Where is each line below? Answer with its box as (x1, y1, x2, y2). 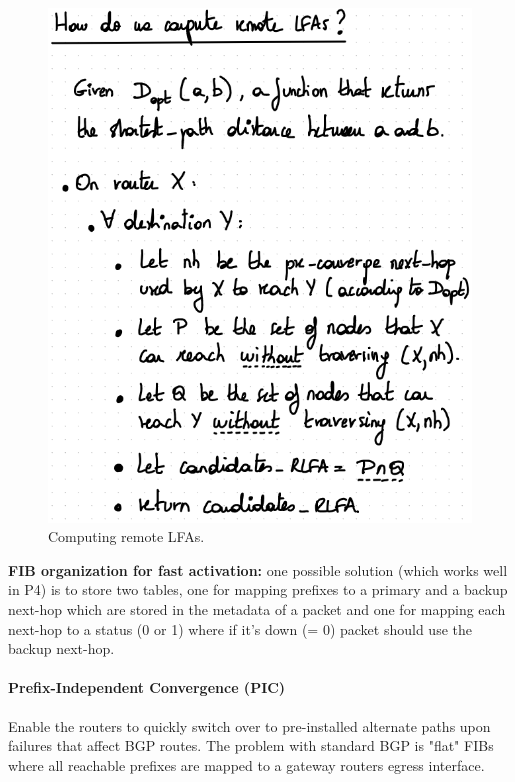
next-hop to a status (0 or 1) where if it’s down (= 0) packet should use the (8, 618, 472, 639)
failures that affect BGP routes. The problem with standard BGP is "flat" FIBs (8, 735, 494, 756)
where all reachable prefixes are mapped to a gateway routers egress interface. (8, 754, 485, 775)
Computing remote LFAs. (48, 526, 205, 547)
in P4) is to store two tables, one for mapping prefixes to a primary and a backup (8, 579, 508, 600)
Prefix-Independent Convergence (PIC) (8, 677, 286, 698)
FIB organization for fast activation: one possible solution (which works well (8, 559, 508, 580)
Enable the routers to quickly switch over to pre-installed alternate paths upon (8, 715, 491, 736)
